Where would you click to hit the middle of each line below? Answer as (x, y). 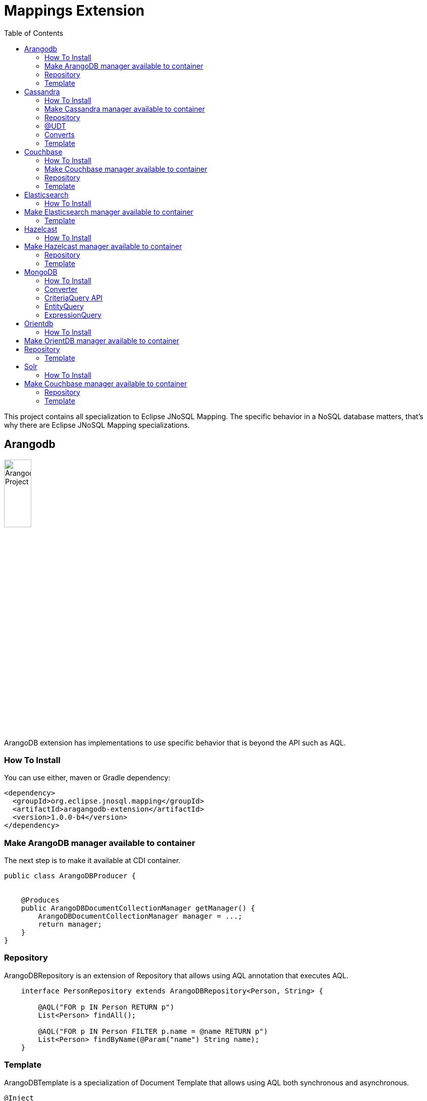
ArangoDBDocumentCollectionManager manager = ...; (140, 916)
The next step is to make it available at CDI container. (92, 861)
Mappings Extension (74, 11)
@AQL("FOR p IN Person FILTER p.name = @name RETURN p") (153, 1031)
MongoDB (41, 272)
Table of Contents (34, 33)
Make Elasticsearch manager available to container (109, 212)
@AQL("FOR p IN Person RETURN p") (106, 1007)
